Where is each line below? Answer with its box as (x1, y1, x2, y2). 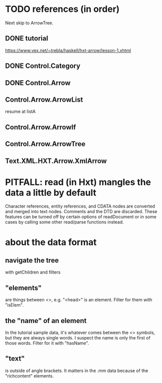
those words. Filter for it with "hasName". (5, 340, 89, 346)
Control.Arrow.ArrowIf (5, 123, 76, 131)
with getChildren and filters (5, 269, 61, 275)
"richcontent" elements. (5, 373, 54, 379)
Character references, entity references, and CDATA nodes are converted (5, 203, 155, 209)
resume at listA (5, 109, 36, 114)
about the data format (5, 236, 97, 248)
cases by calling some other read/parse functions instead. (5, 219, 124, 225)
